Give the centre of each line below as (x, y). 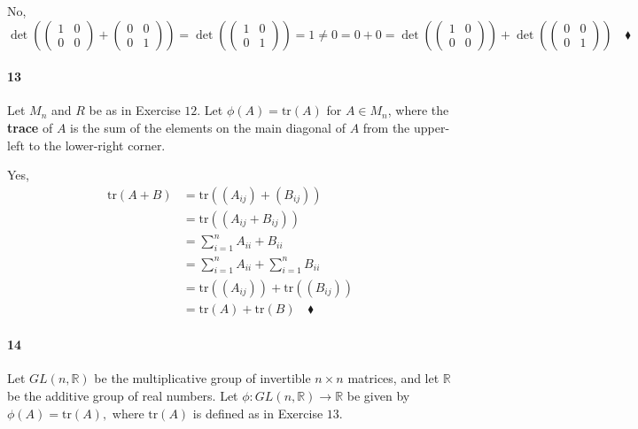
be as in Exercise (135, 110)
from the (386, 127)
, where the (418, 110)
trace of (30, 127)
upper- (432, 127)
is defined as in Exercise (258, 413)
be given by (378, 395)
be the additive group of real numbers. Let (123, 395)
